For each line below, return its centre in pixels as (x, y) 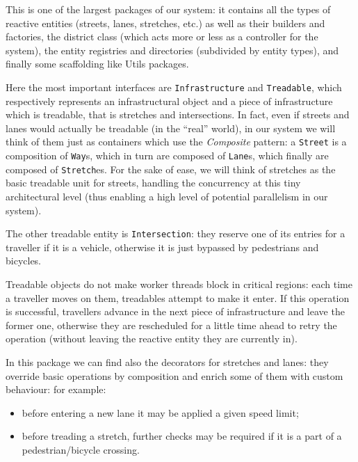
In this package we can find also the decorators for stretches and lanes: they (167, 361)
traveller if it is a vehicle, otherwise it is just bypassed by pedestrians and (162, 247)
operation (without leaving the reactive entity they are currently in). (152, 338)
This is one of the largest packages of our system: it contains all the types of (168, 9)
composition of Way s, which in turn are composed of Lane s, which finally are (167, 156)
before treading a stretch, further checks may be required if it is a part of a (182, 436)
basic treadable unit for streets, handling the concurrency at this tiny (153, 183)
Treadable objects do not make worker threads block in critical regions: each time (179, 284)
